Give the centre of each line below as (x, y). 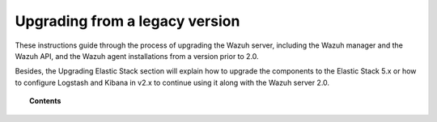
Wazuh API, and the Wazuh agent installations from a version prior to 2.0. (137, 56)
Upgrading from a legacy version (127, 21)
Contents (45, 101)
